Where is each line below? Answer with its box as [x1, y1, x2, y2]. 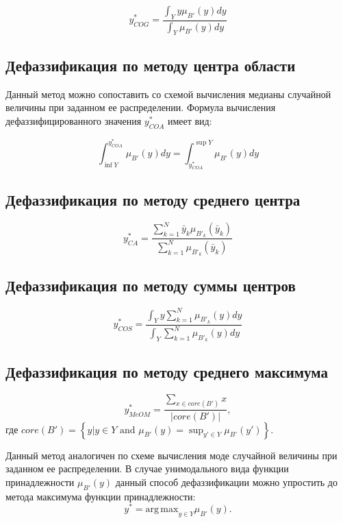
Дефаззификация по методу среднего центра [5, 188, 301, 210]
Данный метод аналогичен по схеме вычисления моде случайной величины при [5, 448, 338, 462]
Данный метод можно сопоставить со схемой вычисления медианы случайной [5, 86, 331, 101]
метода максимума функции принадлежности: [5, 489, 196, 503]
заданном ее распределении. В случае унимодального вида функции [5, 461, 289, 476]
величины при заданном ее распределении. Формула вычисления [5, 100, 276, 114]
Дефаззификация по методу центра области [5, 54, 296, 75]
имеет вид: [167, 113, 212, 127]
